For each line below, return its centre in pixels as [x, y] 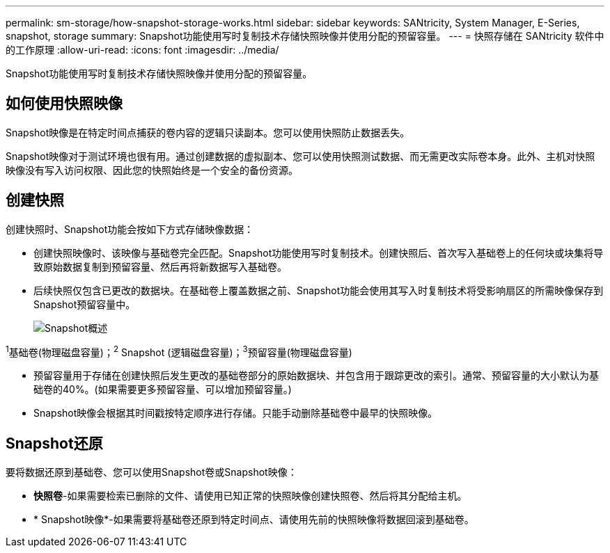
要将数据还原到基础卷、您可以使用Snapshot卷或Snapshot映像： [151, 472]
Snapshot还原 [54, 443]
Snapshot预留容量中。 [85, 304]
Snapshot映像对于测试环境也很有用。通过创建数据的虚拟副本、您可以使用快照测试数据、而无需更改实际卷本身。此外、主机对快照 [300, 156]
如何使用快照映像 [64, 104]
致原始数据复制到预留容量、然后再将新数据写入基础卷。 [160, 266]
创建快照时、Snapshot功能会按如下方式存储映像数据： [130, 229]
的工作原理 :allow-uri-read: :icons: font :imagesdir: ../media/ [142, 50]
